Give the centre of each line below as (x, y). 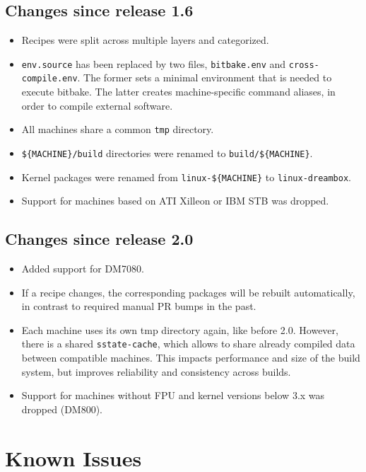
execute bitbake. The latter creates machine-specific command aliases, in (178, 92)
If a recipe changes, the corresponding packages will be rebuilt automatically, (188, 292)
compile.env (49, 79)
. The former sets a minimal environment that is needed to (205, 77)
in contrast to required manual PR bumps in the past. (139, 306)
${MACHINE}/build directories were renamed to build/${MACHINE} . (167, 152)
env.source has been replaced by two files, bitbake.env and (154, 63)
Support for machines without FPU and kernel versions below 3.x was (173, 395)
